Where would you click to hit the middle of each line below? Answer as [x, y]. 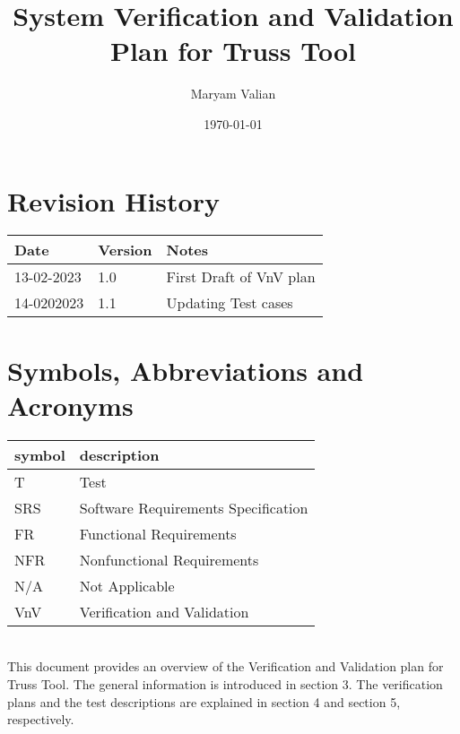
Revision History [113, 200]
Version [125, 250]
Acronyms [70, 405]
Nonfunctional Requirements [169, 559]
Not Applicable [127, 585]
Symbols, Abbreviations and [186, 370]
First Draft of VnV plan [241, 277]
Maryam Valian [233, 94]
